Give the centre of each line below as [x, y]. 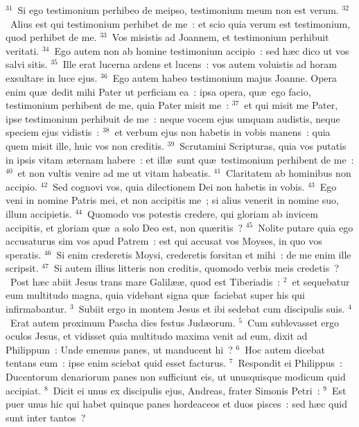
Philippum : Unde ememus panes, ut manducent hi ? [119, 349]
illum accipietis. [39, 213]
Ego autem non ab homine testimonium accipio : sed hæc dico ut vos [202, 50]
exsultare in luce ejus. [52, 77]
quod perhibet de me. [51, 37]
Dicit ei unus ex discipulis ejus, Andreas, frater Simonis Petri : [186, 390]
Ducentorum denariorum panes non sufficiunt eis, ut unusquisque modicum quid [176, 377]
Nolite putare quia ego [306, 227]
